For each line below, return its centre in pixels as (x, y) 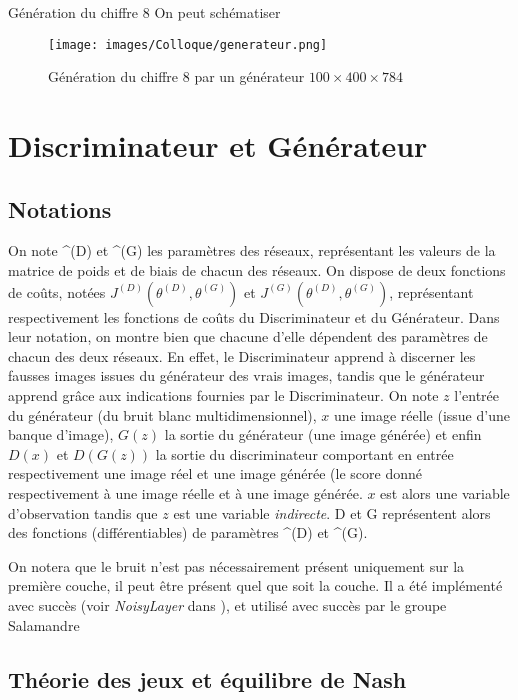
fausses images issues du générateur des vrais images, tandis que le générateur (246, 375)
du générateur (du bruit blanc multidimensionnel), (162, 414)
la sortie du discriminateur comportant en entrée (304, 453)
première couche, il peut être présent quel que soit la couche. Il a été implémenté (255, 585)
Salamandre (44, 624)
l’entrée (477, 394)
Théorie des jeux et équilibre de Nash (207, 678)
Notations (60, 208)
